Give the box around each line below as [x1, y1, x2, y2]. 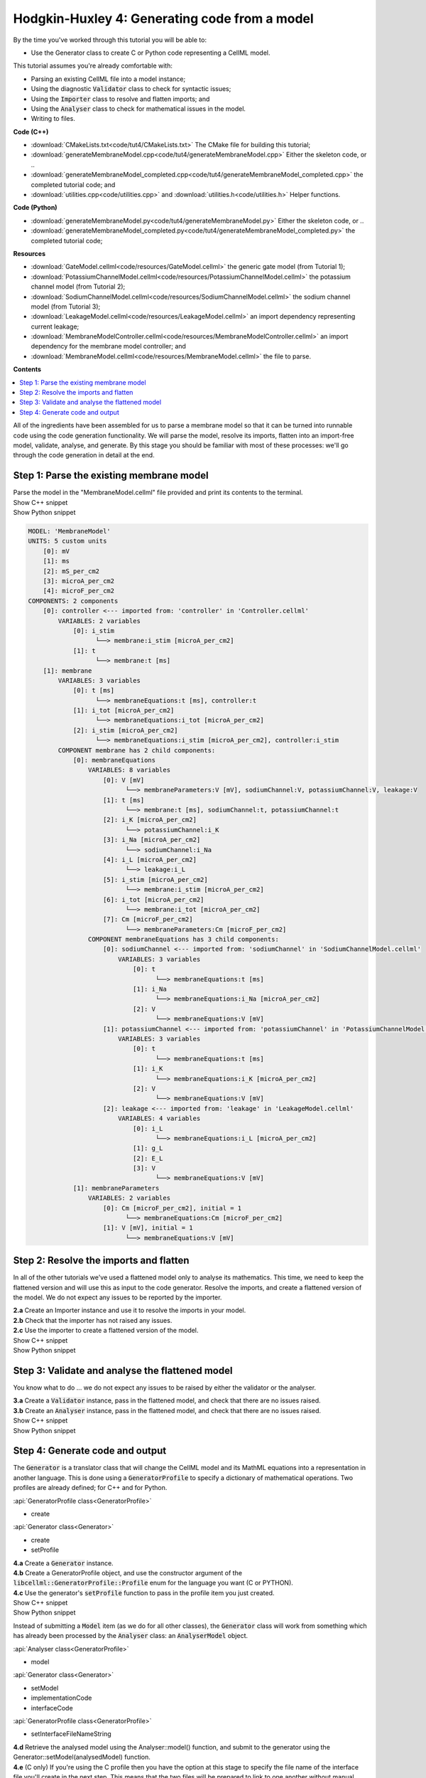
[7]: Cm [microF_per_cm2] [103, 915, 193, 924]
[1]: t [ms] [103, 796, 145, 804]
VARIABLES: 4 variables [117, 1114, 201, 1123]
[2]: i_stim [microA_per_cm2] [72, 726, 178, 734]
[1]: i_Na [132, 985, 167, 994]
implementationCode [31, 1693, 92, 1703]
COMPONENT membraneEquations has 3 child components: [87, 935, 280, 944]
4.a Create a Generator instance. [13, 1558, 114, 1567]
